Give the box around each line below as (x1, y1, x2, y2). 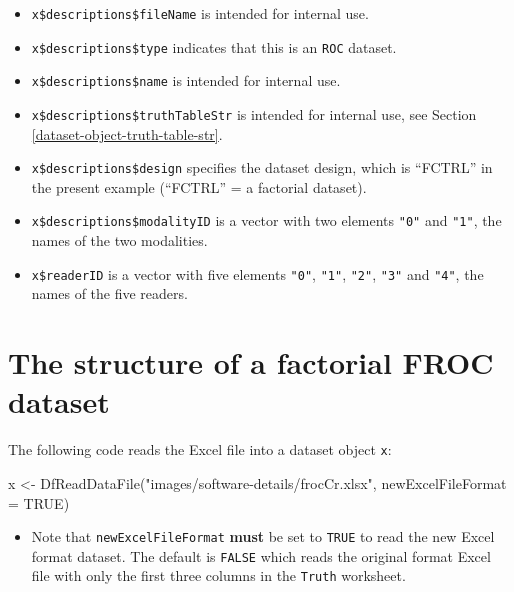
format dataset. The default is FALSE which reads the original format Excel (31, 545, 491, 566)
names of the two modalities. (31, 230, 208, 251)
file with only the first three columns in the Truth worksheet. (31, 565, 406, 586)
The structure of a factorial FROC (8, 342, 494, 383)
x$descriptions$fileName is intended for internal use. (31, 3, 369, 23)
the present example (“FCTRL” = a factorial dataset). (31, 176, 367, 197)
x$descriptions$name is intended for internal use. (31, 70, 341, 91)
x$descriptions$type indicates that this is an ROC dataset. (31, 36, 397, 57)
